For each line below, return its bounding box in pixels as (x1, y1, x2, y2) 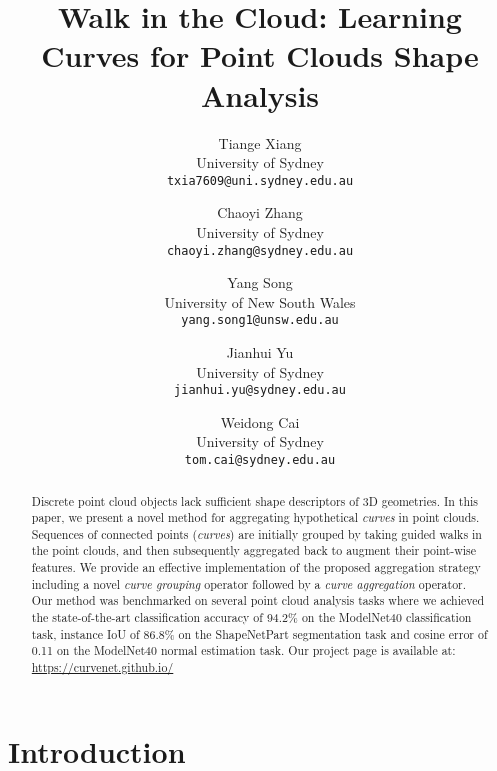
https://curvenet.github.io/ (31, 659, 174, 676)
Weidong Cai (220, 411, 300, 432)
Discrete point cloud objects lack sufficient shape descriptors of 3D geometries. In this (31, 492, 478, 509)
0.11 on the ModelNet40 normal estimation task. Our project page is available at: (31, 642, 456, 659)
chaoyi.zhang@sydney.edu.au (166, 243, 354, 258)
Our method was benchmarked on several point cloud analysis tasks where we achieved (31, 592, 485, 609)
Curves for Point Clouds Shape (41, 35, 479, 76)
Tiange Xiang (218, 132, 302, 153)
